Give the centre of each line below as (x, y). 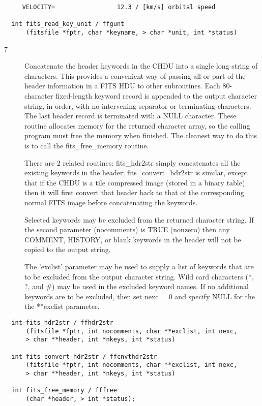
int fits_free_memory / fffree (64, 391)
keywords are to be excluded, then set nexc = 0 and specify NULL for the (140, 296)
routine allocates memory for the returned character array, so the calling (137, 125)
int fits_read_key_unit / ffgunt (68, 24)
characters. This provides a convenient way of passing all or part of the (135, 75)
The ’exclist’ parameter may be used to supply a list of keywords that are (139, 266)
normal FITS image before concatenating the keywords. (111, 202)
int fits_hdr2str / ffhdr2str (62, 322)
